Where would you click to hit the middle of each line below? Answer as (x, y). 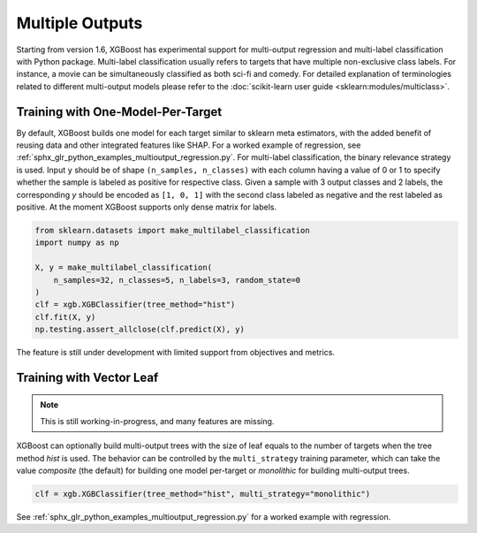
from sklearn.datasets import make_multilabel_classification (172, 230)
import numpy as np (77, 243)
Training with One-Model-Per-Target (119, 112)
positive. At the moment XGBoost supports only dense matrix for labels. (147, 207)
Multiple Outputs (79, 23)
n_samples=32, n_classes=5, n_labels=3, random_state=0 (177, 280)
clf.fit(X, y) (65, 317)
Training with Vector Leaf (87, 377)
